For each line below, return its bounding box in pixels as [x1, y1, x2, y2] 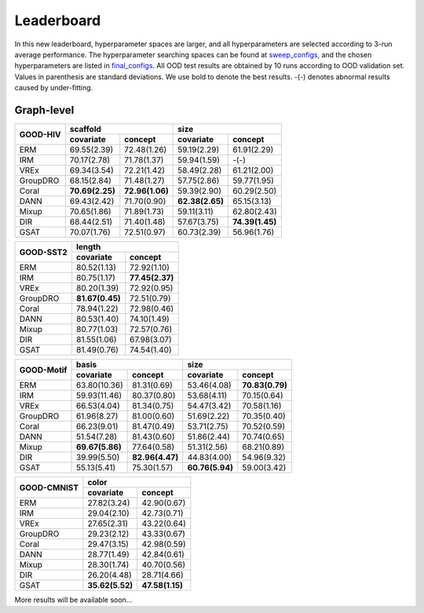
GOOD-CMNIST [19, 482, 79, 493]
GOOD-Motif [19, 364, 68, 375]
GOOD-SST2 [19, 246, 68, 257]
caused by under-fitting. [14, 83, 93, 93]
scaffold [69, 124, 102, 135]
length [75, 242, 101, 253]
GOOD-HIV [19, 129, 61, 140]
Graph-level [14, 103, 75, 117]
